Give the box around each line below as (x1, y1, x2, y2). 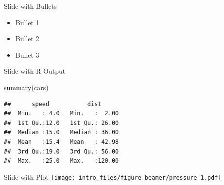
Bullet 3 (15, 49, 39, 60)
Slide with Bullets (4, 1, 57, 11)
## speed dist (4, 100, 102, 108)
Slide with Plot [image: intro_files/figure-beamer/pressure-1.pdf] (4, 171, 222, 182)
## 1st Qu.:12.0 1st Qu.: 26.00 (4, 119, 119, 126)
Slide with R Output (4, 66, 66, 76)
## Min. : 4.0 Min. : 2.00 (4, 110, 119, 117)
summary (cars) (4, 82, 49, 92)
